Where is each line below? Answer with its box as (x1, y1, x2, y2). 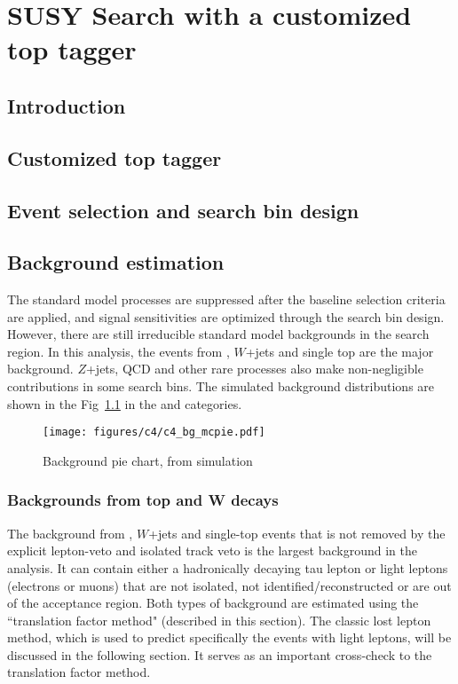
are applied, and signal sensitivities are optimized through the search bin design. (7, 307, 445, 326)
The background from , (7, 523, 133, 542)
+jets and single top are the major (245, 342, 434, 360)
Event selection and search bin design (7, 196, 359, 224)
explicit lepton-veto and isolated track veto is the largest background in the (7, 541, 417, 560)
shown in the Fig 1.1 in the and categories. (7, 394, 242, 413)
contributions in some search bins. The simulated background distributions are (7, 377, 435, 396)
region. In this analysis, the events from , (7, 342, 230, 360)
